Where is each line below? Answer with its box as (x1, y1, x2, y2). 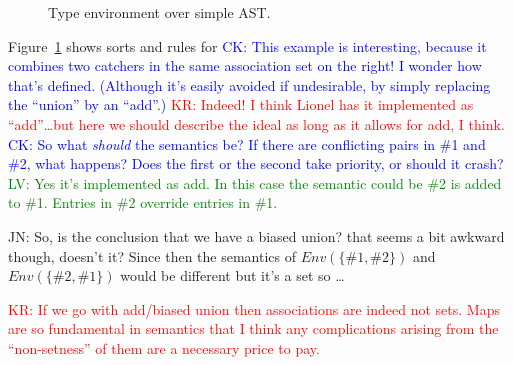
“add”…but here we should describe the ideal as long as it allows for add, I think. (8, 113, 505, 134)
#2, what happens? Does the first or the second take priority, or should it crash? (8, 153, 504, 174)
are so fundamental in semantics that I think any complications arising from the (8, 318, 499, 339)
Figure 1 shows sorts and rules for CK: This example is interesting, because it (8, 35, 487, 56)
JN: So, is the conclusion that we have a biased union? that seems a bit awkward (8, 225, 505, 246)
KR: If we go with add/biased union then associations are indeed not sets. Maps (8, 298, 500, 319)
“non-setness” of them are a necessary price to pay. (8, 337, 320, 358)
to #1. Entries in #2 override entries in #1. (8, 192, 278, 213)
